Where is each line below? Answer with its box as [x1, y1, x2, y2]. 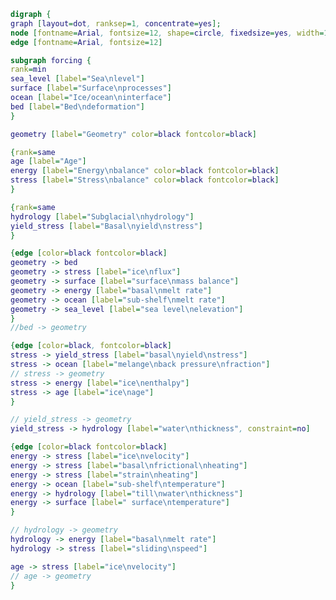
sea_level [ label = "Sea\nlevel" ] [10, 74, 145, 84]
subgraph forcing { [10, 55, 92, 65]
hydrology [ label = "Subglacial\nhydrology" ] [10, 211, 195, 222]
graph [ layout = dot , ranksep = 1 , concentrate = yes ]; [10, 18, 222, 29]
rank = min [10, 65, 47, 75]
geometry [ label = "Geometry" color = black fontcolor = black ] [10, 129, 257, 139]
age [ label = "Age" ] [10, 156, 87, 167]
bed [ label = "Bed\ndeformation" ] [10, 101, 145, 112]
